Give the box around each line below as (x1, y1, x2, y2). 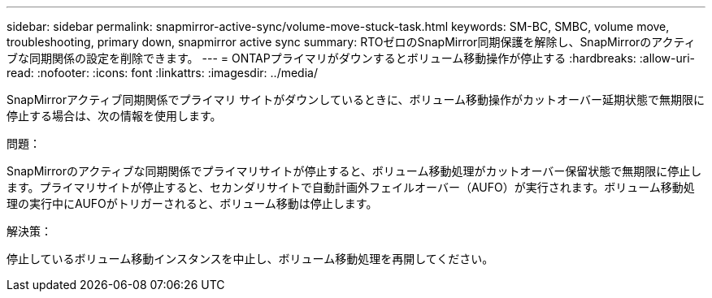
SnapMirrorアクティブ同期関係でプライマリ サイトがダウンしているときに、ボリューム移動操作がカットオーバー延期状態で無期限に (7, 93, 705, 106)
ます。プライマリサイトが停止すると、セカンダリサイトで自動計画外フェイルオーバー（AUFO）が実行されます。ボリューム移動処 (7, 180, 695, 194)
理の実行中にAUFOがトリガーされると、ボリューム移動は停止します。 (7, 197, 378, 210)
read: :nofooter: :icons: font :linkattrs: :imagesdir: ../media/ (7, 66, 318, 80)
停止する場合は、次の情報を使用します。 (7, 109, 222, 123)
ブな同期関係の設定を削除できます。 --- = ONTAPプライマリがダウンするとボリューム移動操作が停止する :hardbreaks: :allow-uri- (7, 51, 696, 65)
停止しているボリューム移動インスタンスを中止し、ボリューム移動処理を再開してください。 (7, 252, 494, 266)
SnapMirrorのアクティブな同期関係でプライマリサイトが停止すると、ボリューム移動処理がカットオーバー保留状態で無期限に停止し (7, 164, 702, 178)
